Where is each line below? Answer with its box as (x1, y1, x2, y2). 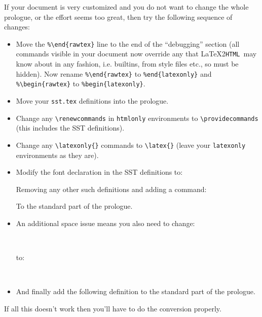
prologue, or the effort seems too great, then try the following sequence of (4, 11, 233, 22)
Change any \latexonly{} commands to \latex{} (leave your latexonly (16, 139, 246, 150)
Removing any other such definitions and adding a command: (16, 183, 207, 194)
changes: (4, 21, 30, 32)
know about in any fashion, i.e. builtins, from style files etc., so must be (16, 58, 239, 69)
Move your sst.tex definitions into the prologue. (16, 96, 169, 106)
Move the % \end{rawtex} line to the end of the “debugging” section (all (16, 38, 240, 49)
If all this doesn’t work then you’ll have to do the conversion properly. (4, 303, 221, 313)
